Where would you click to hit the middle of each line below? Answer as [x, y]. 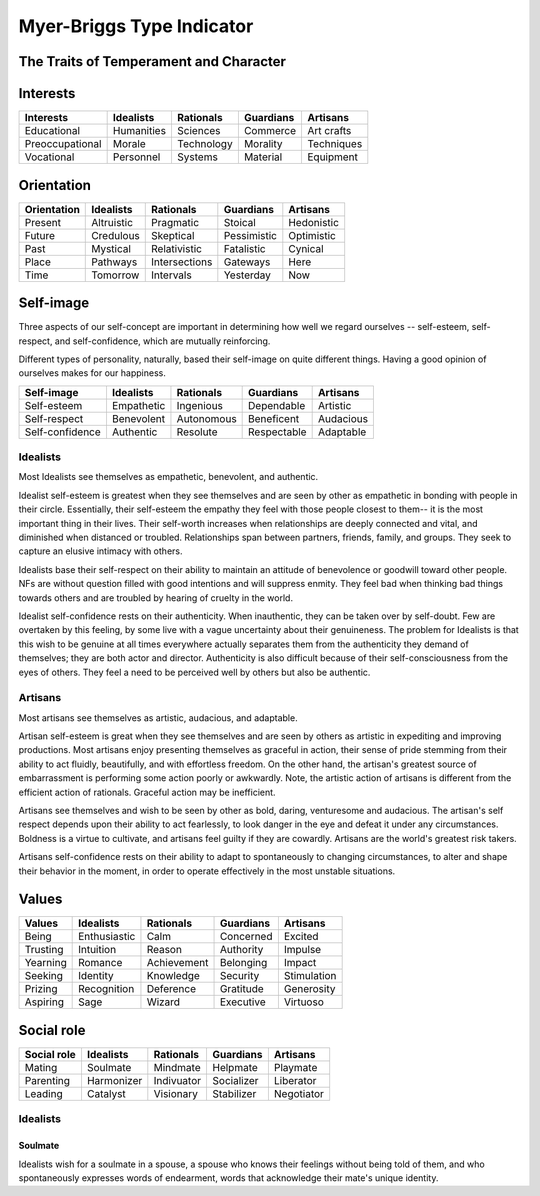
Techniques [334, 144]
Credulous [115, 235]
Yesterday [247, 275]
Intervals [171, 275]
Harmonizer [114, 1080]
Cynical [306, 248]
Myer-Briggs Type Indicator [136, 26]
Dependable [277, 405]
